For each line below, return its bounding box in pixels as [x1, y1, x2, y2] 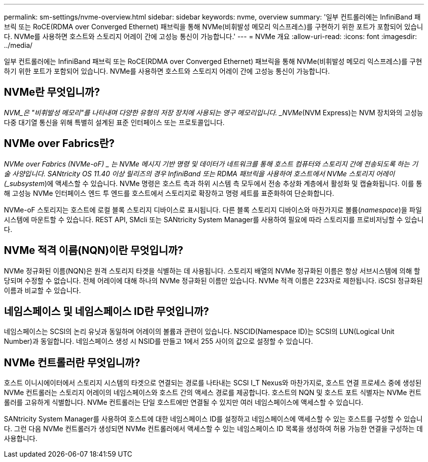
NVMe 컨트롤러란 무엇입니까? [4, 356, 140, 369]
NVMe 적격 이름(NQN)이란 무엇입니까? [4, 244, 184, 257]
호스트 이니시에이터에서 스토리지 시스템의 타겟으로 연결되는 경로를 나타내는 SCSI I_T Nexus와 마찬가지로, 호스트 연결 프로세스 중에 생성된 [4, 378, 422, 387]
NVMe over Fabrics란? [4, 137, 115, 150]
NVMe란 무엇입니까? [4, 86, 100, 99]
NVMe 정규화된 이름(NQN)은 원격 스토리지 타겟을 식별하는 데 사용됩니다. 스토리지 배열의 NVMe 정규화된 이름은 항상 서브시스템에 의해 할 [4, 266, 420, 275]
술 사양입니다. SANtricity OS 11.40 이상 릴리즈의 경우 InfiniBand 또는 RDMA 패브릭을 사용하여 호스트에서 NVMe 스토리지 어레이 [4, 169, 395, 178]
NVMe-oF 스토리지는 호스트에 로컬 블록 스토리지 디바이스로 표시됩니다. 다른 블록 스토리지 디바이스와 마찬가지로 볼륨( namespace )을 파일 [4, 205, 422, 214]
